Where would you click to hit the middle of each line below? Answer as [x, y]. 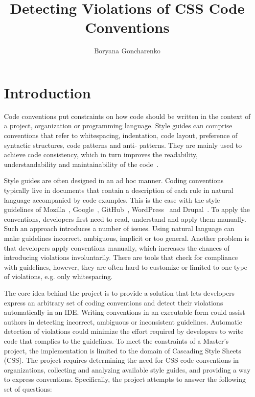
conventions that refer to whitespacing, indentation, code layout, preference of [121, 135]
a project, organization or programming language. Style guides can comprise [118, 126]
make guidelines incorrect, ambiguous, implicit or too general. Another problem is [127, 238]
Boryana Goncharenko [127, 51]
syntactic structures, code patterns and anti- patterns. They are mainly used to [123, 145]
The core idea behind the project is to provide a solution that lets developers [119, 292]
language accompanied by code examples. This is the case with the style [112, 199]
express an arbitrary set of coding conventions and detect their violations [114, 302]
